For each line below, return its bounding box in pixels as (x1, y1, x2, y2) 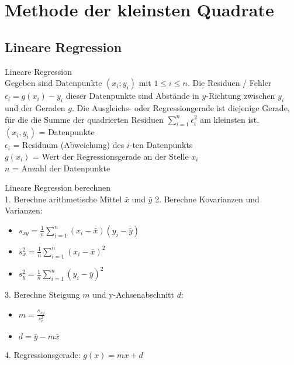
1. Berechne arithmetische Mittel (5, 192, 122, 205)
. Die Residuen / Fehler (187, 77, 272, 89)
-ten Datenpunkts (129, 139, 193, 151)
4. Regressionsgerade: (5, 348, 81, 360)
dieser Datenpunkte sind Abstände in (65, 89, 199, 102)
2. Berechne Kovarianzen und (155, 192, 260, 205)
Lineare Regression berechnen (5, 181, 111, 194)
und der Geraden (5, 101, 65, 113)
